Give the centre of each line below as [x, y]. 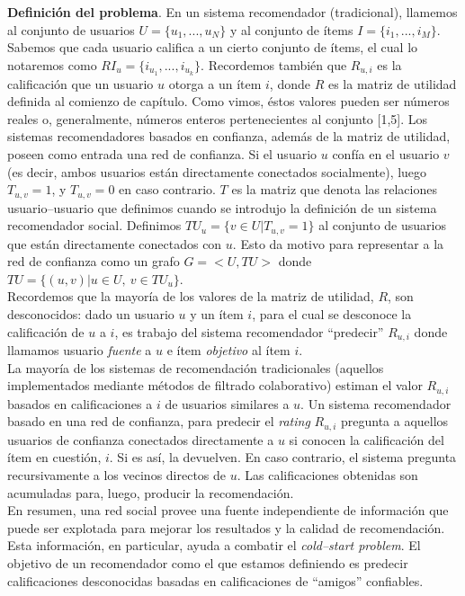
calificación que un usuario [80, 83]
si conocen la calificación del [367, 439]
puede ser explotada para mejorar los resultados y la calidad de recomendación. [226, 527]
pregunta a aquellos [395, 421]
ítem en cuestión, [54, 457]
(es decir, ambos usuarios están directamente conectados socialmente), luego [217, 171]
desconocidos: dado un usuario [91, 314]
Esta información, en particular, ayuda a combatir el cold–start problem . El [214, 545]
